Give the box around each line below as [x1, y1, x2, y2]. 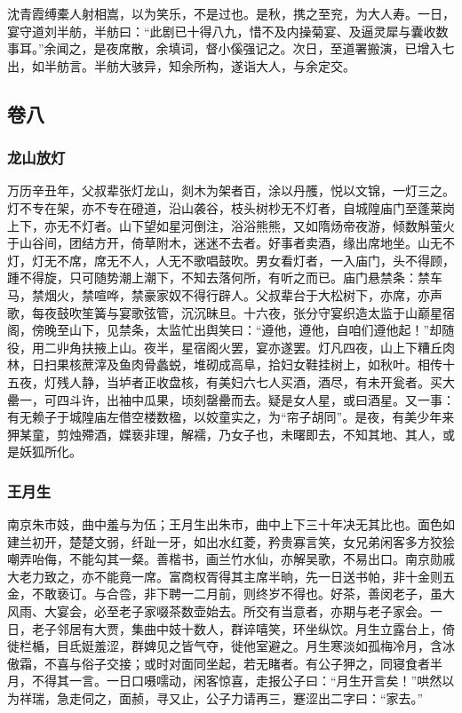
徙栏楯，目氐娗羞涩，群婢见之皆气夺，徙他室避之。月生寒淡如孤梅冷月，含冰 [7, 637, 455, 655]
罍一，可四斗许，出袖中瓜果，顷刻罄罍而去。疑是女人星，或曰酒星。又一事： [7, 390, 455, 408]
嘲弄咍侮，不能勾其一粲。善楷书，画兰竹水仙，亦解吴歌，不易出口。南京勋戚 [7, 550, 455, 568]
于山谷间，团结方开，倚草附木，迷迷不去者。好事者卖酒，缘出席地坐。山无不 [7, 234, 455, 252]
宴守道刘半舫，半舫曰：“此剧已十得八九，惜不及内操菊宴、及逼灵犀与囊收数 [7, 21, 449, 40]
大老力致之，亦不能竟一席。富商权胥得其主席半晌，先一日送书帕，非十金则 [7, 566, 442, 585]
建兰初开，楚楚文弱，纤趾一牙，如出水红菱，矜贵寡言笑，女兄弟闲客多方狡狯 [7, 532, 455, 551]
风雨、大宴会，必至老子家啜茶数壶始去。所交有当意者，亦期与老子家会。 [7, 602, 430, 621]
